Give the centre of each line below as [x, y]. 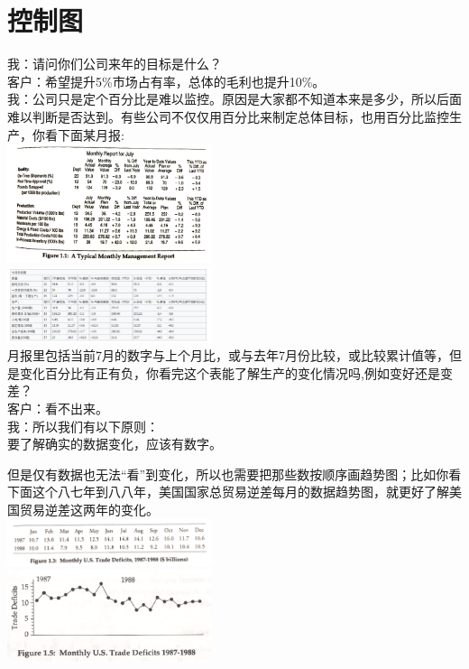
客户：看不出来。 [58, 408]
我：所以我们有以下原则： [83, 426]
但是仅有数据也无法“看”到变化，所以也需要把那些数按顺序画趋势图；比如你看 [234, 474]
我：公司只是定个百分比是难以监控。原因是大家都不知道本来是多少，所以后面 [234, 99]
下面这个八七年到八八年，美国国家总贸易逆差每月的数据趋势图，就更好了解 [228, 492]
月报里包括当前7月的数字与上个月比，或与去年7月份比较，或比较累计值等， [228, 355]
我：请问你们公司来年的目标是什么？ [115, 64]
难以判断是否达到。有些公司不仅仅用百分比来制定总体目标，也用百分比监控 [228, 116]
